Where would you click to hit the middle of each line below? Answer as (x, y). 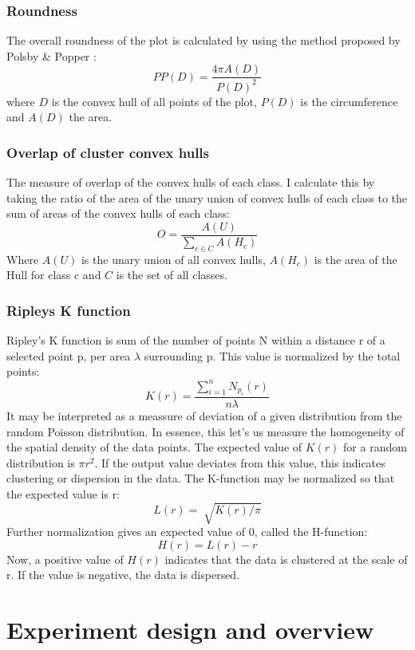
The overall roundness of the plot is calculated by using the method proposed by (204, 40)
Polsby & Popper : (51, 55)
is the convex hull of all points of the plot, (154, 101)
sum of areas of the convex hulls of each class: (118, 213)
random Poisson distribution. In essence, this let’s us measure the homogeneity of (206, 431)
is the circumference (349, 101)
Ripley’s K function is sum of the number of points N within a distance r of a (196, 340)
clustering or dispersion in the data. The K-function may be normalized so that (201, 478)
